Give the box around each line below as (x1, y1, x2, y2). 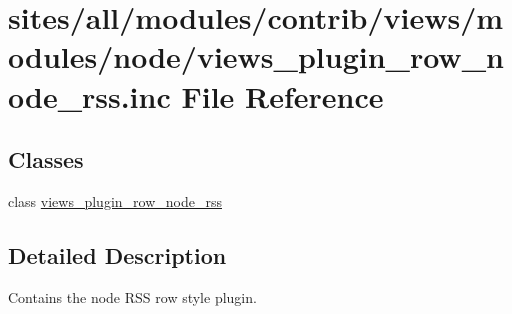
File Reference (181, 75, 384, 116)
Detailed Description (8, 239, 227, 270)
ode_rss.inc (8, 75, 171, 116)
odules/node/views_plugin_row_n (8, 36, 504, 77)
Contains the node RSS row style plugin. (8, 286, 257, 307)
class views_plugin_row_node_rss (8, 190, 222, 211)
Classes (8, 144, 84, 175)
